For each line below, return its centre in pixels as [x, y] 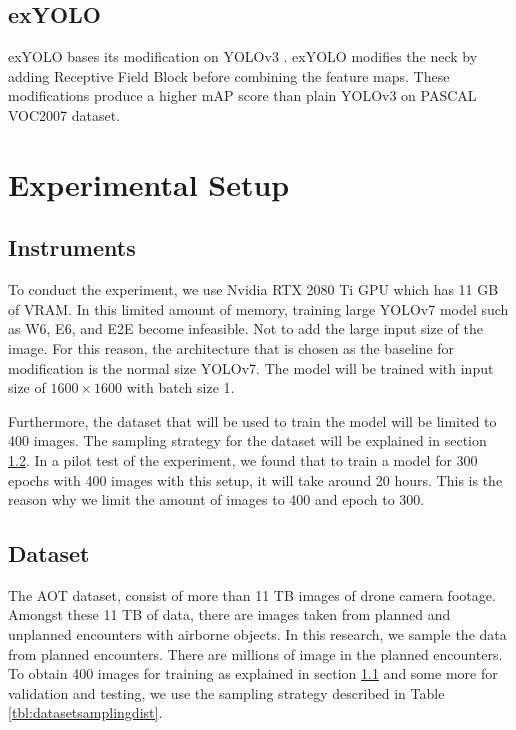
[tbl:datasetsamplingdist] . [85, 712]
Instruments [72, 247]
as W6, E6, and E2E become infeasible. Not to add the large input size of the [245, 328]
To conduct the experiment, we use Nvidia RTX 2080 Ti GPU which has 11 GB [253, 289]
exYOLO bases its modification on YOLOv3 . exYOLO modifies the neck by [243, 56]
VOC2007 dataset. [64, 114]
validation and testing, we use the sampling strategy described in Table [226, 692]
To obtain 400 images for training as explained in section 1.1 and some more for [253, 673]
